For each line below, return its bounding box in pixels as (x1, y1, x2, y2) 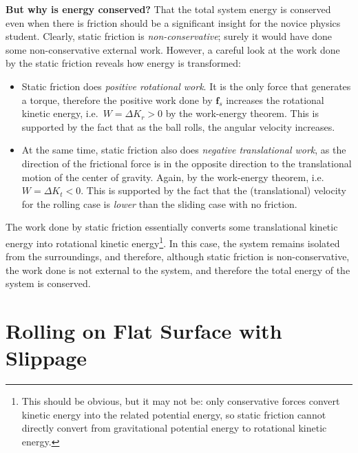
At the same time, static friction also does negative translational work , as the (21, 143, 346, 157)
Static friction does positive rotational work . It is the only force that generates (21, 78, 351, 93)
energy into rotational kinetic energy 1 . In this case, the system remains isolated (6, 233, 340, 250)
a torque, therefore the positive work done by (21, 92, 213, 107)
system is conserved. (6, 276, 91, 291)
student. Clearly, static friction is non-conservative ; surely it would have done (6, 29, 332, 43)
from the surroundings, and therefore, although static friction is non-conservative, (6, 249, 350, 264)
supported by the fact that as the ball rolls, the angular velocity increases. (21, 119, 335, 134)
